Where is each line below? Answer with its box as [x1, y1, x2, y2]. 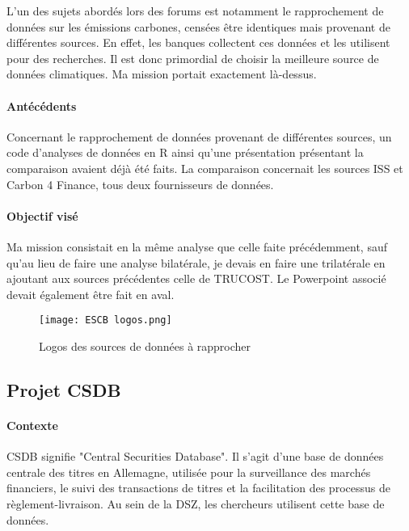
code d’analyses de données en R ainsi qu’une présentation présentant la [6, 144, 364, 161]
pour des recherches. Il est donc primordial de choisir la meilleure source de [6, 49, 379, 66]
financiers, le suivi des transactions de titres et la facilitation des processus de [6, 479, 390, 496]
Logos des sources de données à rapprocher [39, 337, 251, 354]
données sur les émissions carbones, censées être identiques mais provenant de [6, 18, 390, 35]
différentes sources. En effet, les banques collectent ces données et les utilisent [6, 34, 390, 51]
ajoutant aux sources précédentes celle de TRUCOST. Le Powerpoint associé [6, 270, 386, 287]
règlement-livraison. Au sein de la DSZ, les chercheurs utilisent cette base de [6, 495, 385, 512]
